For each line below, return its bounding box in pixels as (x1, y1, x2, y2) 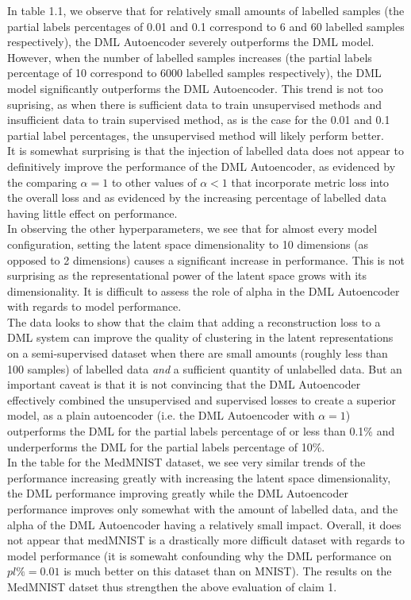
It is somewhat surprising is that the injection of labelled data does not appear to (7, 142, 404, 159)
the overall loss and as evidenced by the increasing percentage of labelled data (7, 189, 386, 206)
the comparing (7, 173, 77, 190)
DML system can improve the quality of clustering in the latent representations (7, 329, 394, 346)
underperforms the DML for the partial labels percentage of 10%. (7, 438, 325, 455)
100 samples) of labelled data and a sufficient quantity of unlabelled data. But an (7, 360, 402, 377)
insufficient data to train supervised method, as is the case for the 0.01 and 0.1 (7, 111, 390, 128)
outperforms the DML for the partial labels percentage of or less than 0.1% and (7, 423, 395, 439)
